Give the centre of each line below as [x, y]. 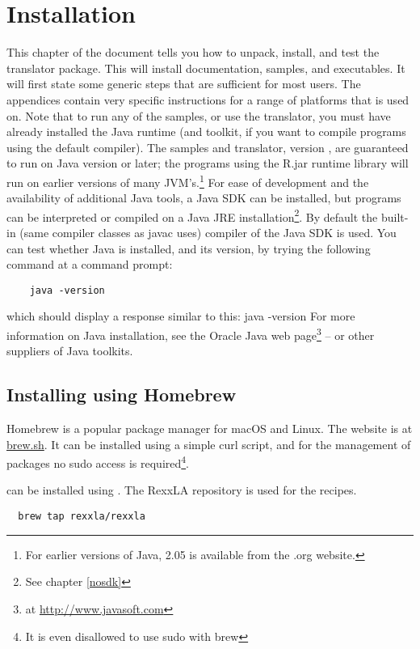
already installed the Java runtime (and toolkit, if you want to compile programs [206, 131]
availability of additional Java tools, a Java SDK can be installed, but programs [204, 198]
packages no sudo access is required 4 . [98, 462]
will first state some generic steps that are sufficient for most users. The [184, 84]
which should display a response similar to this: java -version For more [181, 316]
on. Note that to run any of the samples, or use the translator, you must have [199, 115]
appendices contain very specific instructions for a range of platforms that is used [208, 99]
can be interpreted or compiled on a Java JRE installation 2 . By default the [192, 215]
